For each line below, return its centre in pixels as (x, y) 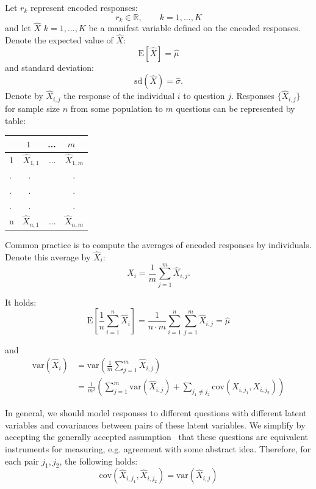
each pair (22, 461)
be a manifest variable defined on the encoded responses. (195, 28)
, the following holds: (99, 461)
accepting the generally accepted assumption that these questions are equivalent (157, 437)
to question (204, 96)
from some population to (117, 108)
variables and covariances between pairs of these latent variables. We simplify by (155, 425)
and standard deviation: (49, 67)
